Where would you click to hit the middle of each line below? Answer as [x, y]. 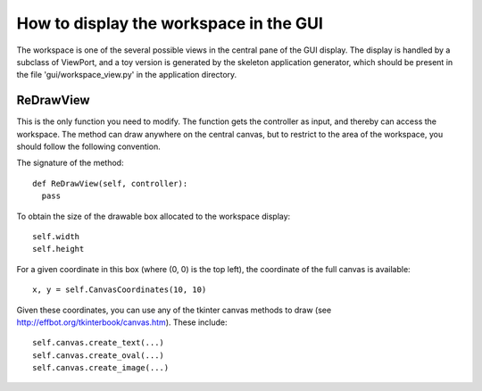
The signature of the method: [70, 163]
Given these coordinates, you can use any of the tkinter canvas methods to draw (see [174, 310]
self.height [58, 249]
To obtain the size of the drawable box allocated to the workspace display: [154, 216]
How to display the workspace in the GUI [170, 23]
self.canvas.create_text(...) [99, 343]
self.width [56, 236]
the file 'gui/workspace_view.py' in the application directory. [127, 75]
